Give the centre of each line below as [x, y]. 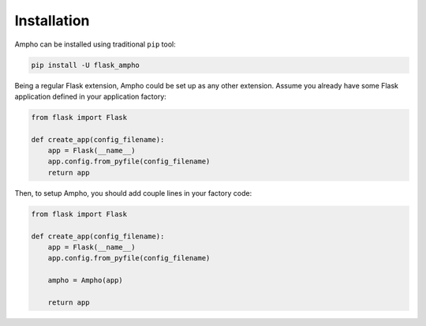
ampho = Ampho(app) [86, 281]
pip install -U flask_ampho [85, 65]
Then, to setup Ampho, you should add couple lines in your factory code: [133, 193]
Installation [52, 21]
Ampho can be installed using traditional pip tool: [95, 44]
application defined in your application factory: [91, 96]
